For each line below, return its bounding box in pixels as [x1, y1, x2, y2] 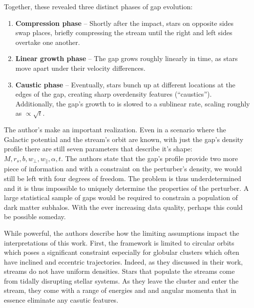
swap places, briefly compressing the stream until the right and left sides [15, 27, 233, 38]
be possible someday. [4, 211, 66, 222]
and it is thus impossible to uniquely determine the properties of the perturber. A [4, 183, 249, 193]
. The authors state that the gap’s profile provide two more [61, 153, 238, 163]
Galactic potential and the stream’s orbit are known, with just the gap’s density [4, 134, 244, 144]
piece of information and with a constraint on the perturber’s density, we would [4, 164, 242, 174]
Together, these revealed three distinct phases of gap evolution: [4, 1, 193, 11]
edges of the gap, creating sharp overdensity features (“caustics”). [15, 89, 212, 99]
